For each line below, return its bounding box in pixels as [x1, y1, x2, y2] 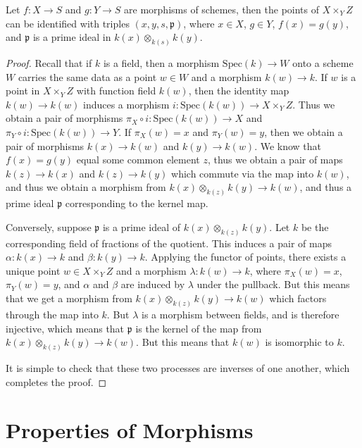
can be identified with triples [6, 15, 130, 30]
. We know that [254, 138, 322, 153]
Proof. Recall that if [6, 56, 92, 70]
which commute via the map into [171, 166, 314, 180]
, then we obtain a [264, 125, 343, 139]
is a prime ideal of [102, 219, 181, 234]
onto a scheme [292, 56, 354, 70]
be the [301, 219, 329, 234]
